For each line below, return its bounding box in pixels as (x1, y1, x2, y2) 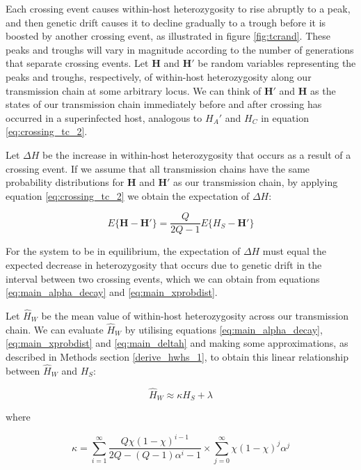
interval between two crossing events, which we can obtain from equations (6, 271, 320, 285)
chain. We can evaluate (6, 322, 104, 336)
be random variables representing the (198, 56, 356, 70)
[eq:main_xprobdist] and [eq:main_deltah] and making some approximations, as (6, 336, 348, 350)
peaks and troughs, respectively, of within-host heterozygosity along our (6, 69, 312, 84)
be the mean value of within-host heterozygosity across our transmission (41, 308, 349, 322)
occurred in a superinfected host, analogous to (6, 110, 202, 125)
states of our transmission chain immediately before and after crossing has (6, 97, 322, 111)
